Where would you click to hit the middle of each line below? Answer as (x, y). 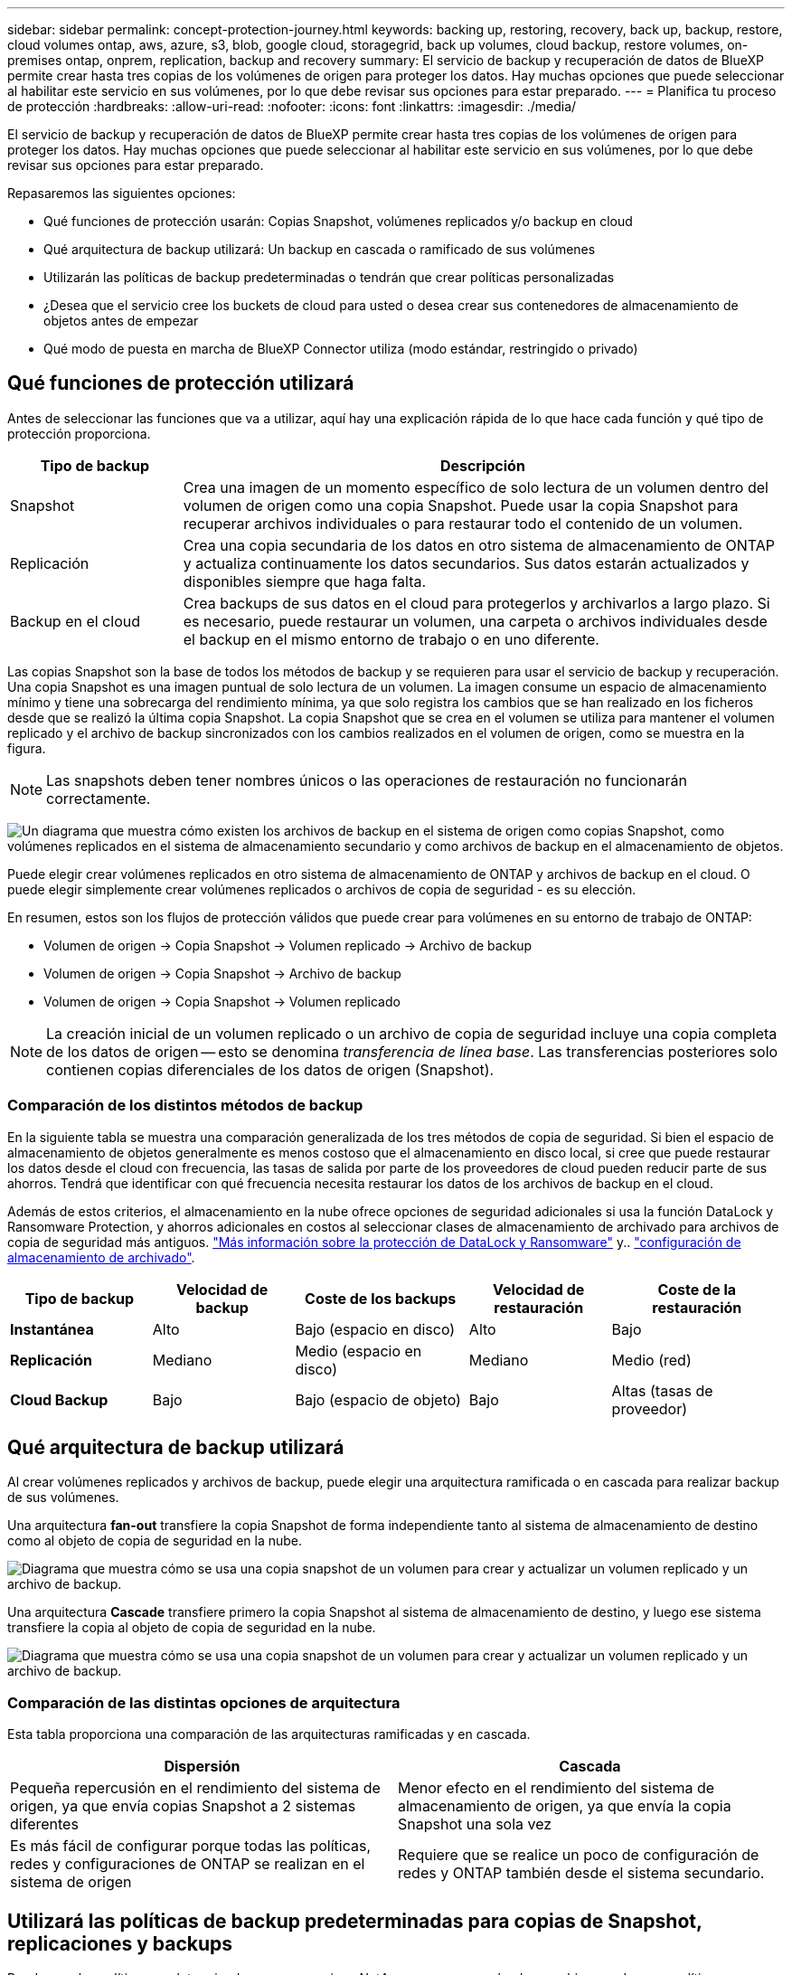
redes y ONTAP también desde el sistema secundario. (581, 1873)
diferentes (44, 1824)
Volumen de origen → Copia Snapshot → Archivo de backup (222, 973)
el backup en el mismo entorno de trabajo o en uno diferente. (391, 639)
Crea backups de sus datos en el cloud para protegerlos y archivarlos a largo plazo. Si (476, 603)
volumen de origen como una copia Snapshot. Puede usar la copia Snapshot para (461, 505)
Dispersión (202, 1767)
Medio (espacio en (358, 1351)
